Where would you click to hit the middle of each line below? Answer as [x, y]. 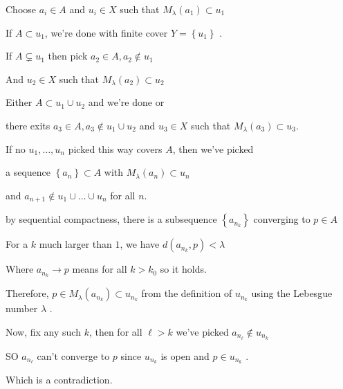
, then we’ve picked [213, 148]
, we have [140, 244]
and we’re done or [126, 102]
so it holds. [183, 269]
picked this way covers [115, 148]
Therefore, [27, 293]
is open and [185, 355]
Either [19, 102]
